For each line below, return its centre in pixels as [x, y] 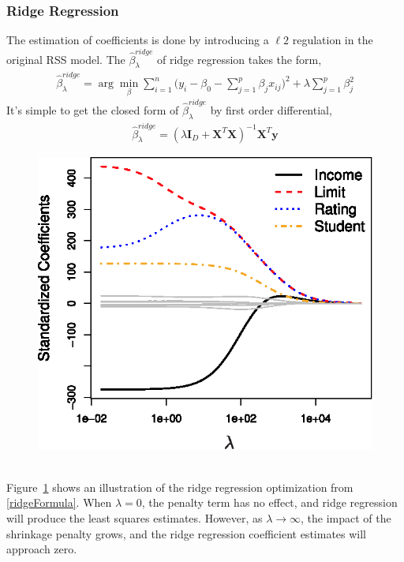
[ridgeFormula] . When [59, 502]
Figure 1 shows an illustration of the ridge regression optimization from [180, 487]
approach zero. [42, 549]
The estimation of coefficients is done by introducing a [138, 40]
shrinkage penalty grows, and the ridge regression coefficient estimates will [187, 533]
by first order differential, [271, 110]
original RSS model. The [66, 59]
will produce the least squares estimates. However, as [135, 518]
